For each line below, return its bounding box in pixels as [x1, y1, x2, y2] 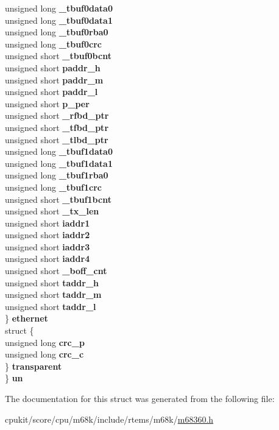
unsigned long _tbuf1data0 [5, 145, 113, 158]
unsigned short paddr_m [5, 73, 104, 86]
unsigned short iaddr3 [5, 240, 90, 253]
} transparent [5, 359, 62, 372]
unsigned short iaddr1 [5, 216, 90, 229]
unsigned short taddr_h [5, 276, 99, 289]
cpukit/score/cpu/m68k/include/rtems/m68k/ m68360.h [5, 412, 214, 425]
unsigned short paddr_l [5, 85, 98, 98]
